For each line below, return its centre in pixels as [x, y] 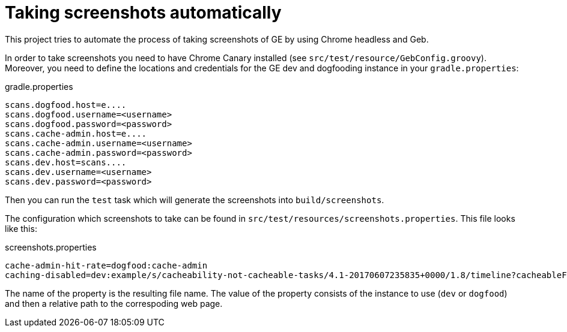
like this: [21, 228]
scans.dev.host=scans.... [66, 162]
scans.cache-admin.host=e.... [76, 133]
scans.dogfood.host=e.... [66, 105]
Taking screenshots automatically [143, 13]
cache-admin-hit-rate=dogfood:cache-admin [106, 265]
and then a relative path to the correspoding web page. [114, 303]
